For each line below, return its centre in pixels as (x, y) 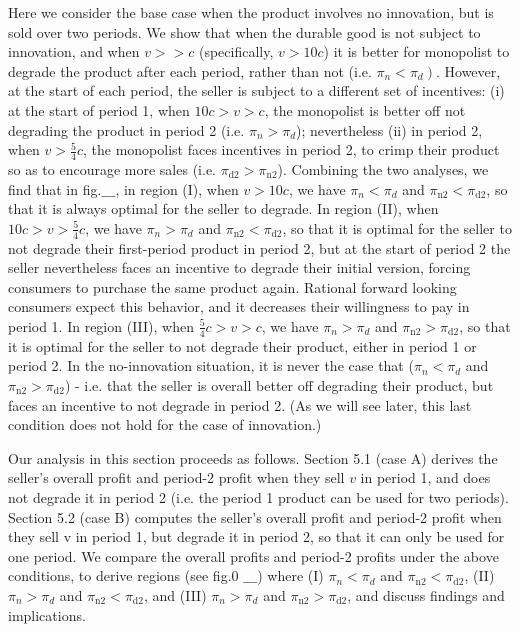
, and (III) (175, 594)
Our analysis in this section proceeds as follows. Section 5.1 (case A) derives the (253, 457)
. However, (468, 70)
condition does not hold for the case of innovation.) (165, 424)
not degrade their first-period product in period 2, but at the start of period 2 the (259, 247)
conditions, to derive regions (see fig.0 (123, 575)
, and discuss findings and (426, 594)
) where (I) (290, 575)
